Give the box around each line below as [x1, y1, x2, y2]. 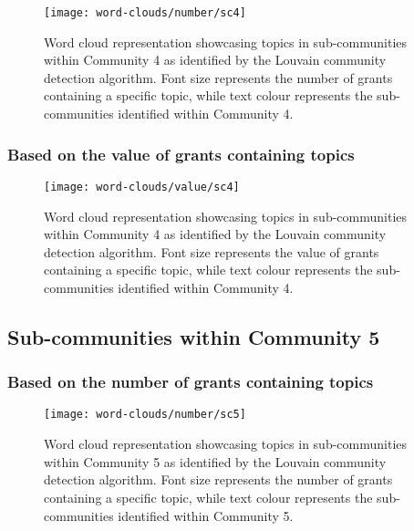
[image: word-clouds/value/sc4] [44, 180, 240, 193]
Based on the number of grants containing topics [7, 370, 374, 393]
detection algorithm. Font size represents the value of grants [44, 242, 379, 261]
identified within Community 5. [118, 505, 294, 525]
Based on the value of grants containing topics [7, 142, 355, 165]
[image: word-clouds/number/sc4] [44, 6, 246, 19]
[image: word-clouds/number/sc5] [44, 408, 246, 422]
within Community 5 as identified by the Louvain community [44, 452, 387, 471]
